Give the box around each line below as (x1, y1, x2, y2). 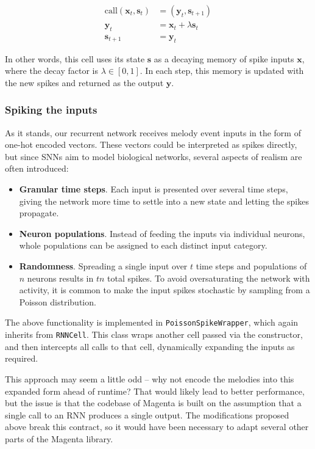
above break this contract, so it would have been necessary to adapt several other (5, 420, 309, 433)
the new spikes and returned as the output (5, 76, 164, 89)
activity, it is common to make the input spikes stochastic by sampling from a (19, 283, 310, 296)
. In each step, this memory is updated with (140, 64, 304, 77)
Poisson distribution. (19, 295, 96, 308)
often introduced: (5, 162, 69, 175)
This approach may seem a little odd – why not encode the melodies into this (5, 372, 294, 385)
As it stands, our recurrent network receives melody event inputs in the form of (5, 126, 301, 139)
